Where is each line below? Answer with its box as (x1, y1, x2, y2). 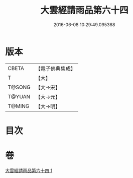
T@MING (8, 102, 30, 109)
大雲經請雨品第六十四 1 (5, 167, 53, 173)
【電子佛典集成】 (35, 65, 76, 72)
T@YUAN (8, 93, 31, 100)
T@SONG (8, 84, 31, 91)
